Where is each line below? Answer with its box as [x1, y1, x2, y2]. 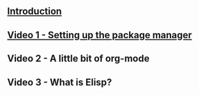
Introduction [7, 6, 62, 17]
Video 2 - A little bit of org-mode [7, 53, 150, 64]
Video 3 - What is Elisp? [7, 76, 112, 88]
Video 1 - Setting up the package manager [7, 29, 192, 41]
